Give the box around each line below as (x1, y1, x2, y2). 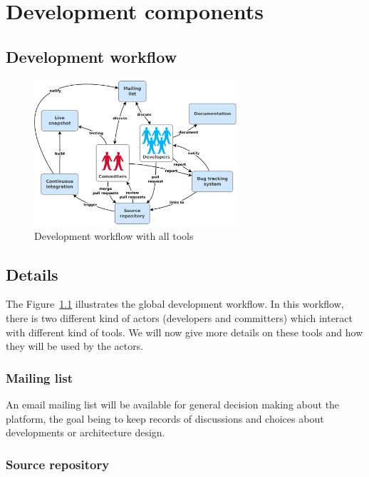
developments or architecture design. (6, 425, 165, 440)
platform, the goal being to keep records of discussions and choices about (6, 411, 324, 426)
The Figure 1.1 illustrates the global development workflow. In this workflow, (6, 296, 344, 311)
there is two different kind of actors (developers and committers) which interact (6, 311, 353, 326)
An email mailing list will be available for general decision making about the (6, 397, 340, 412)
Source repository (6, 455, 110, 473)
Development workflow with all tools (34, 228, 194, 243)
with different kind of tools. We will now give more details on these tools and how (6, 324, 363, 339)
